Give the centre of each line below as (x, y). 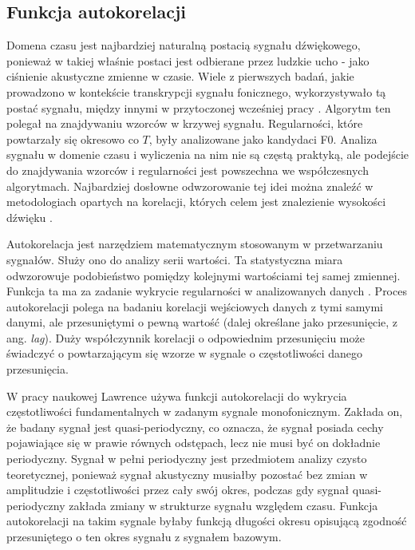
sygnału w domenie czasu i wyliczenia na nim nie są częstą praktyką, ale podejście (208, 154)
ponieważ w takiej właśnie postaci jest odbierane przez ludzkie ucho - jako (188, 60)
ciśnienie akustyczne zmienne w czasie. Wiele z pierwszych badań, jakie (180, 76)
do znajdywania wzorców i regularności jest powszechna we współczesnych (188, 170)
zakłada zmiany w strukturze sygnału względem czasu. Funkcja (223, 505)
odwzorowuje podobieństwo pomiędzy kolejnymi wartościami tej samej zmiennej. (204, 275)
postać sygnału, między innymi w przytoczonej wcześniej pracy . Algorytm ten (199, 107)
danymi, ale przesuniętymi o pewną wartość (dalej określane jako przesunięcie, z (202, 322)
